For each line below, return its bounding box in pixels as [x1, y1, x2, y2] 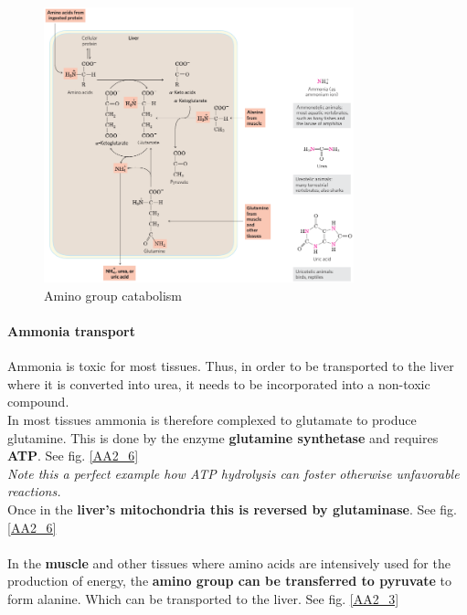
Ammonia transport [7, 322, 135, 341]
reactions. [7, 482, 61, 501]
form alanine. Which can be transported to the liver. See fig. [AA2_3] [7, 588, 399, 608]
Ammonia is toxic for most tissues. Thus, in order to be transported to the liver [7, 356, 454, 376]
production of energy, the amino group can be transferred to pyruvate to [7, 571, 451, 590]
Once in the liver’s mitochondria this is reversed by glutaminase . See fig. [7, 500, 458, 518]
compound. [7, 392, 69, 411]
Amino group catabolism [44, 285, 183, 304]
